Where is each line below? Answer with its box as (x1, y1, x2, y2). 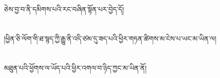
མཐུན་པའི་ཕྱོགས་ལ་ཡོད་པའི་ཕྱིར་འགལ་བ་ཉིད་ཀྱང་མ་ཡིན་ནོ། (4, 62, 147, 73)
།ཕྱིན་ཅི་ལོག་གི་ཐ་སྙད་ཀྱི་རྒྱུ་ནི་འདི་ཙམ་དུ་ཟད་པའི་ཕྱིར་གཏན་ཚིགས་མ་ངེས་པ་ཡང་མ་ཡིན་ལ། (4, 33, 217, 43)
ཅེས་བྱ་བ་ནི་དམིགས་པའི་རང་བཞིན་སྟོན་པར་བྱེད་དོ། (4, 4, 124, 14)
